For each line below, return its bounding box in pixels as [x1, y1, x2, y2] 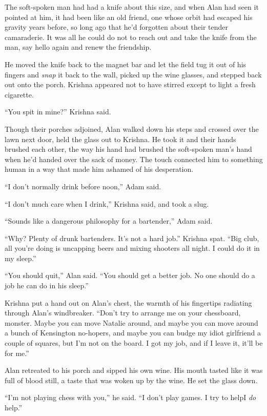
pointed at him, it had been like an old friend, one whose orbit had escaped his [5, 11, 253, 22]
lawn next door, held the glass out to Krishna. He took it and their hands [5, 133, 236, 144]
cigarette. [5, 89, 34, 100]
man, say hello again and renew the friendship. [5, 42, 152, 52]
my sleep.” [5, 252, 36, 263]
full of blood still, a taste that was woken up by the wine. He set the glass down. [5, 374, 258, 385]
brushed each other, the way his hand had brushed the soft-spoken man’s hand [5, 144, 252, 154]
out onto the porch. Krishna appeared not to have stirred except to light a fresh [5, 79, 256, 90]
